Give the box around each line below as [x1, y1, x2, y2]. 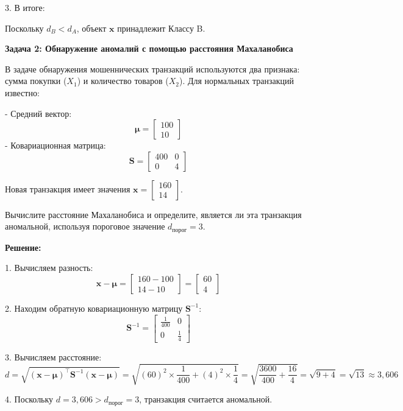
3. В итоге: [5, 1, 45, 13]
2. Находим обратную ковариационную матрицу [5, 301, 183, 314]
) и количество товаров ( [77, 74, 169, 87]
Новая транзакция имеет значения [5, 182, 130, 195]
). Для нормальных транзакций [179, 74, 294, 87]
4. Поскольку [5, 393, 54, 406]
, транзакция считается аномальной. [139, 393, 273, 406]
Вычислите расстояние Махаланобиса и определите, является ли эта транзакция [5, 208, 302, 220]
